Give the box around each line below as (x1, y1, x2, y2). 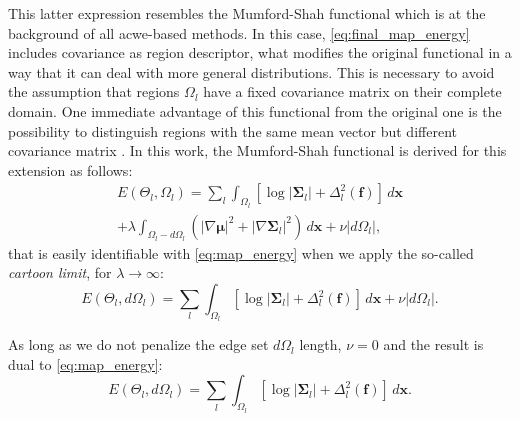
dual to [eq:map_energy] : (8, 353, 163, 374)
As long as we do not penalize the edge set (8, 334, 269, 355)
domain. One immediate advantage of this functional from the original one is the (8, 100, 502, 121)
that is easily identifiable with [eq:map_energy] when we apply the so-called (8, 242, 474, 263)
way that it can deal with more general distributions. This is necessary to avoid (8, 61, 495, 82)
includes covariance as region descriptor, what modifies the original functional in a (8, 42, 512, 63)
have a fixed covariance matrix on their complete (203, 81, 502, 102)
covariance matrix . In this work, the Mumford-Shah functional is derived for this (8, 140, 507, 161)
